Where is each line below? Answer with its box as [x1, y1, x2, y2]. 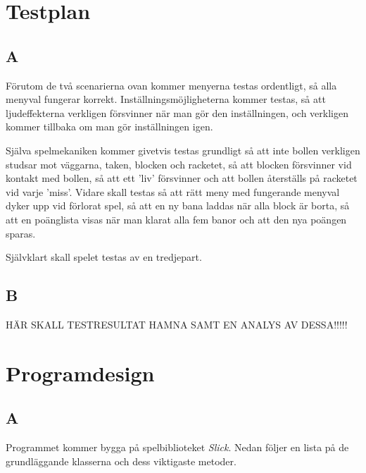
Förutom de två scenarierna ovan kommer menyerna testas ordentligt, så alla [6, 78, 337, 92]
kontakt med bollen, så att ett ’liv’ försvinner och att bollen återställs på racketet [6, 171, 358, 185]
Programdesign [6, 358, 155, 387]
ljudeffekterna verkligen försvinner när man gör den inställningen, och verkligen [6, 105, 348, 120]
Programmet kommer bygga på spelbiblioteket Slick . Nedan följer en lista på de [6, 440, 349, 455]
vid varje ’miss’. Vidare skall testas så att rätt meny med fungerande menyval [6, 184, 340, 199]
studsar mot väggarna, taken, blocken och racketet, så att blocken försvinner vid [6, 156, 352, 171]
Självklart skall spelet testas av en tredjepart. [6, 250, 202, 264]
